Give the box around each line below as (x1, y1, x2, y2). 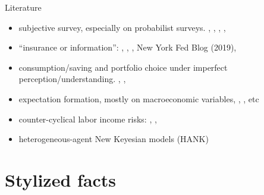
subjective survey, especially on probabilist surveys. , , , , (18, 21, 226, 33)
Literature (5, 1, 42, 13)
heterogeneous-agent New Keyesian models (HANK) (18, 133, 209, 145)
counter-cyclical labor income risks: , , (18, 112, 157, 125)
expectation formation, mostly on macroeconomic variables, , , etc (18, 92, 259, 105)
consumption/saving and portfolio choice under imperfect (18, 61, 228, 73)
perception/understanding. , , (18, 73, 126, 85)
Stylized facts (5, 167, 117, 191)
